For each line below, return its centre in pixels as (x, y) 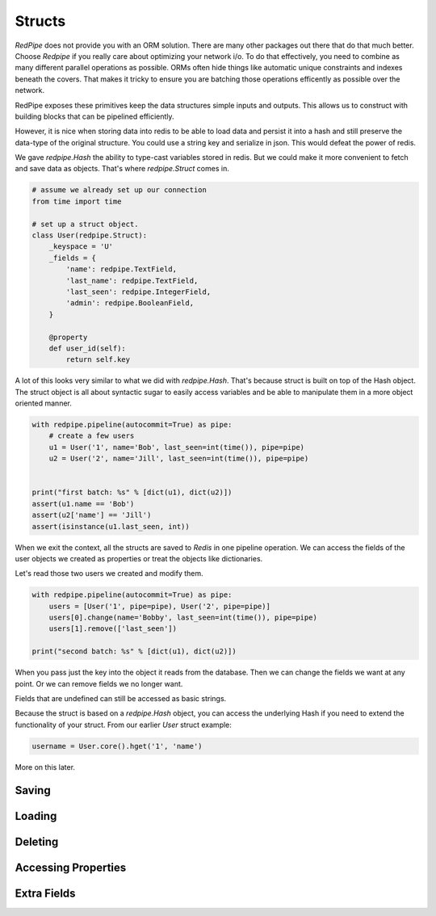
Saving (33, 790)
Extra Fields (45, 893)
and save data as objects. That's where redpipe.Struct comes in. (122, 169)
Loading (36, 816)
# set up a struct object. (85, 224)
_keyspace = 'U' (81, 247)
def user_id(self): (88, 348)
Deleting (37, 841)
